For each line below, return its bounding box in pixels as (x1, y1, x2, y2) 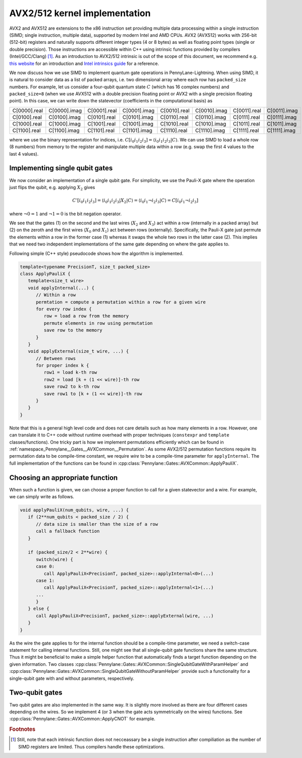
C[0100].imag (48, 113, 81, 120)
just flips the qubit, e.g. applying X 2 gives (9, 184, 95, 192)
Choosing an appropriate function (9, 473, 118, 482)
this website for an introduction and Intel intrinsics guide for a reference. (9, 60, 160, 67)
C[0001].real (87, 107, 117, 114)
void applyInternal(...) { (28, 285, 95, 291)
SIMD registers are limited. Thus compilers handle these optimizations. (18, 743, 165, 749)
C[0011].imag (267, 107, 298, 114)
